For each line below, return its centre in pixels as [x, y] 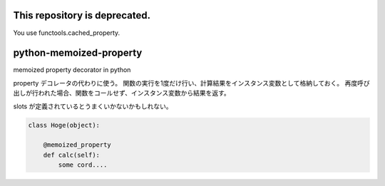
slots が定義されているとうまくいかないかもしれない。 [93, 106]
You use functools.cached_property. [67, 33]
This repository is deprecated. [82, 15]
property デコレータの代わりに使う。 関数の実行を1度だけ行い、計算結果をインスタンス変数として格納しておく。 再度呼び [191, 83]
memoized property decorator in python [72, 70]
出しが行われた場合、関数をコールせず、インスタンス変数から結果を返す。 [122, 93]
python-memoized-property [78, 53]
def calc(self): [71, 155]
